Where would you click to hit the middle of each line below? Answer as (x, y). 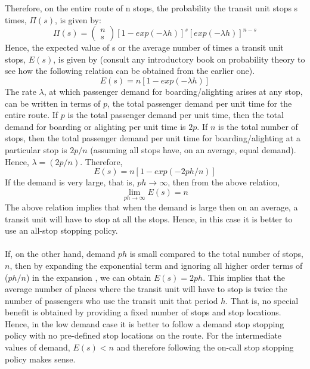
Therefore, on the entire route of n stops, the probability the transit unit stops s (151, 8)
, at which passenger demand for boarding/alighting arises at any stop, (173, 91)
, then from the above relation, (224, 182)
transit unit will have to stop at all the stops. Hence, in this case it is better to (149, 218)
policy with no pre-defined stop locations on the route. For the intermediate (143, 335)
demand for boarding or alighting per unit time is (95, 126)
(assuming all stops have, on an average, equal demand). (193, 149)
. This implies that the (244, 277)
